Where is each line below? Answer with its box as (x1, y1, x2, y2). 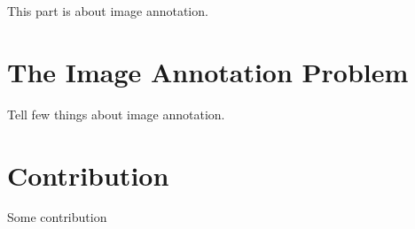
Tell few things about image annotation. (7, 104, 225, 123)
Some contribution (7, 208, 107, 226)
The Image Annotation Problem (7, 53, 409, 89)
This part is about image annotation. (7, 2, 208, 19)
